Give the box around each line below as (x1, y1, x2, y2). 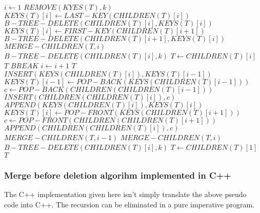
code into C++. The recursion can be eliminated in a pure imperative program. (4, 199, 254, 209)
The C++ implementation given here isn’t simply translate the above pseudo (4, 189, 247, 200)
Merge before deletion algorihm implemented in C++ (4, 168, 231, 181)
